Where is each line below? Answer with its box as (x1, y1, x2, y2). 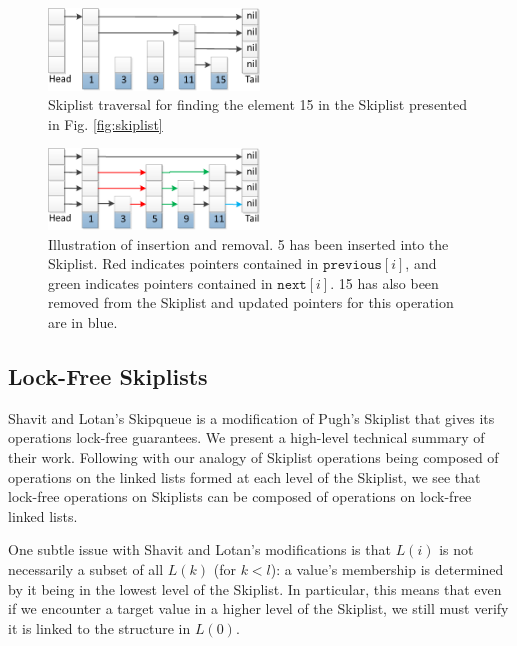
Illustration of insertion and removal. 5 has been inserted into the (48, 233, 449, 254)
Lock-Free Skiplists (8, 361, 208, 392)
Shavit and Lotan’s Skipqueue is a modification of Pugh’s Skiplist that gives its (8, 407, 495, 428)
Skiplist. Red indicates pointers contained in (48, 253, 319, 274)
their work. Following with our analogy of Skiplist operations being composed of (8, 447, 499, 468)
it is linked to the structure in (8, 617, 191, 638)
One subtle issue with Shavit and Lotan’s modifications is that (8, 539, 391, 560)
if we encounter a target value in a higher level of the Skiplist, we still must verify (8, 598, 509, 619)
